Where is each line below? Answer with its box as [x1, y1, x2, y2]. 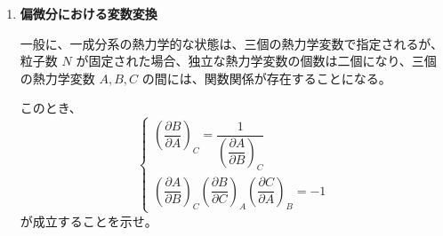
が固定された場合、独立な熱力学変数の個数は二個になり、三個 [76, 51, 437, 70]
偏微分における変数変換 [20, 4, 157, 22]
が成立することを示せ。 [20, 211, 157, 230]
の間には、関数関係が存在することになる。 [141, 68, 391, 87]
